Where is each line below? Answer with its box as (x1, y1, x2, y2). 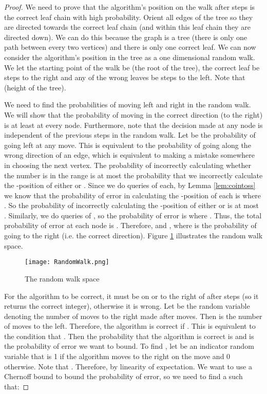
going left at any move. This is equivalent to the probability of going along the (4, 139, 251, 150)
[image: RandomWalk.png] (25, 258, 109, 266)
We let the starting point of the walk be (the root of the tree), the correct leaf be (4, 62, 260, 72)
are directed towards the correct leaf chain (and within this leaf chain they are (4, 22, 251, 32)
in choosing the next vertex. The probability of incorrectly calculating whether (4, 159, 251, 170)
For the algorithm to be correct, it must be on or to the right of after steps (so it (4, 290, 259, 301)
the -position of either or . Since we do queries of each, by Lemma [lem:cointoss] (4, 180, 256, 191)
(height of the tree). (4, 82, 66, 92)
